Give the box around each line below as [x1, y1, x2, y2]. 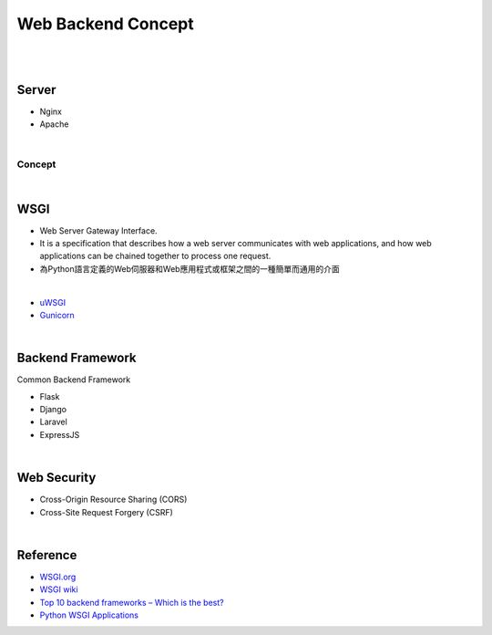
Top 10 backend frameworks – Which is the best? [39, 597, 224, 608]
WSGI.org [39, 571, 77, 582]
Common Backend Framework [16, 374, 131, 385]
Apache [39, 119, 69, 130]
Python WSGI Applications [39, 609, 139, 620]
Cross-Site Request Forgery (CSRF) [39, 506, 173, 517]
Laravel [39, 416, 67, 428]
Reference [16, 547, 77, 563]
